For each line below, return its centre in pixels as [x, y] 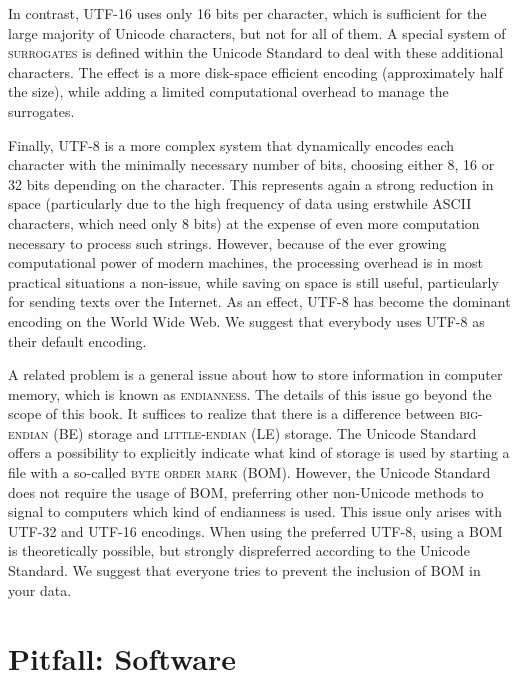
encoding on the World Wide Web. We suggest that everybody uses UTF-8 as [246, 320]
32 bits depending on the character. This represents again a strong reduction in [251, 183]
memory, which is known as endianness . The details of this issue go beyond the [250, 393]
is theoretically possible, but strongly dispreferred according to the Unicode [239, 550]
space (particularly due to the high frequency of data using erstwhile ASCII [240, 203]
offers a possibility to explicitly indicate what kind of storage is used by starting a [259, 452]
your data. [40, 589]
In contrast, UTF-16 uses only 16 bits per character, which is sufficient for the [247, 13]
